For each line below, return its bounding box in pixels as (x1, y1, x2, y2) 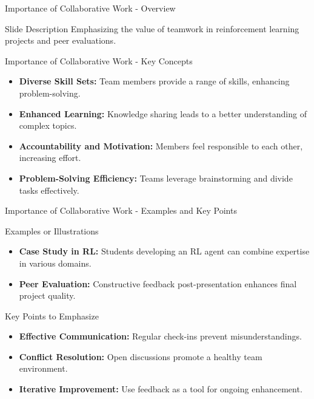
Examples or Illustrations (5, 224, 99, 237)
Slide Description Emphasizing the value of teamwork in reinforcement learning (5, 22, 299, 35)
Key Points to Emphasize (5, 309, 99, 322)
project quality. (19, 289, 76, 302)
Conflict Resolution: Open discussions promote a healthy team (19, 350, 262, 363)
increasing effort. (19, 151, 81, 164)
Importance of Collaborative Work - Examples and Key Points (5, 204, 237, 217)
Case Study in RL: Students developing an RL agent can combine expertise (19, 245, 310, 257)
